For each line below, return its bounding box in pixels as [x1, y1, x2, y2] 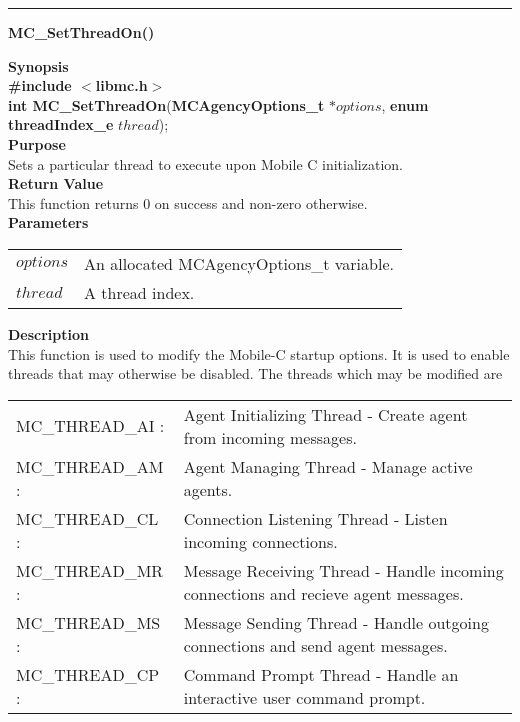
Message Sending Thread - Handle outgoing [183, 610, 489, 634]
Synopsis [8, 55, 69, 76]
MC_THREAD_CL [16, 506, 159, 530]
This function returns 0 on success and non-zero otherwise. [8, 192, 368, 213]
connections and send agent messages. [183, 633, 448, 657]
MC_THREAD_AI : [16, 414, 165, 438]
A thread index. [84, 280, 195, 304]
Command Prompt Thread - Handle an [183, 662, 459, 686]
